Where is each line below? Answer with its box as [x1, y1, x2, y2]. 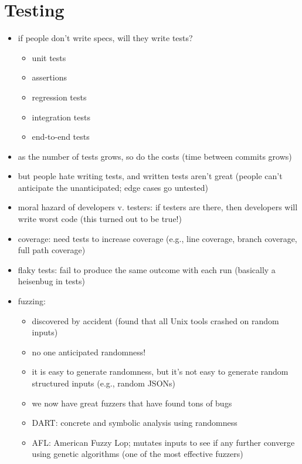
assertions [32, 71, 67, 83]
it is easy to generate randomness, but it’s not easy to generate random [32, 365, 289, 378]
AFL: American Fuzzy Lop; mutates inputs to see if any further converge [32, 436, 295, 448]
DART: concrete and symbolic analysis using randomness [32, 416, 237, 429]
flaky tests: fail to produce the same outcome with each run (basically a [18, 263, 276, 275]
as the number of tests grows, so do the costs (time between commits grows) [18, 150, 292, 162]
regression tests [32, 90, 87, 103]
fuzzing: [18, 295, 46, 307]
